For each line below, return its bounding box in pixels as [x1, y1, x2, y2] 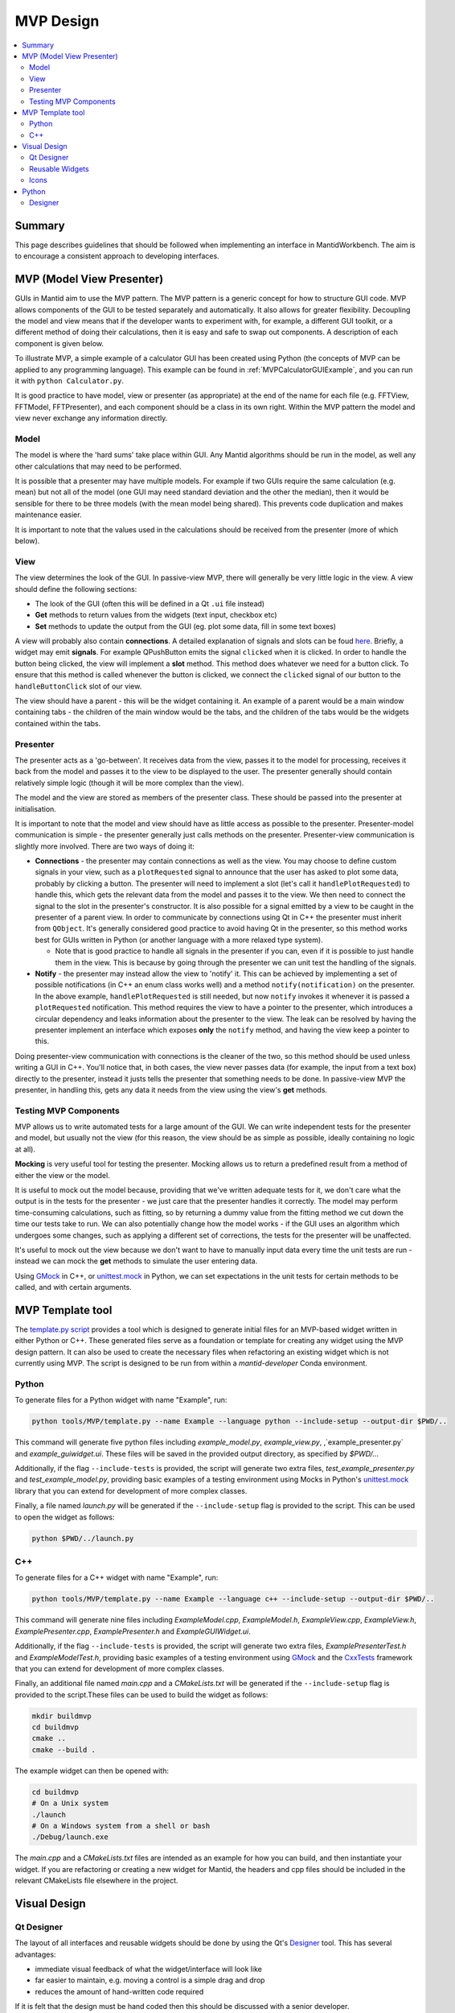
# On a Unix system [31, 1799, 109, 1808]
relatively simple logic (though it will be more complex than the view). [14, 778, 244, 787]
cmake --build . [31, 1745, 96, 1755]
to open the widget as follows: [14, 1512, 115, 1522]
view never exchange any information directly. [14, 413, 168, 423]
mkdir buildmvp [31, 1711, 92, 1721]
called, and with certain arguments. [14, 1283, 132, 1292]
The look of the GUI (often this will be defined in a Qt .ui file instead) [35, 598, 265, 608]
